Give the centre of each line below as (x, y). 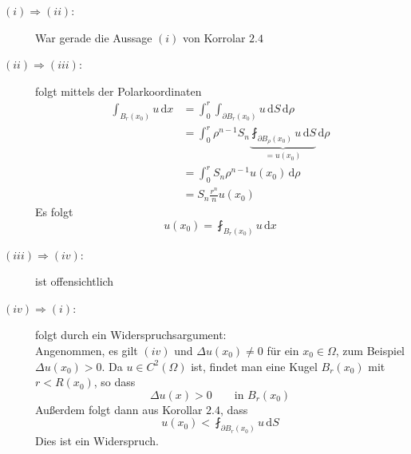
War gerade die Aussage (94, 37)
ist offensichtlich (75, 281)
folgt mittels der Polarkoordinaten (119, 91)
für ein (283, 351)
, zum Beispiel (370, 351)
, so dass (115, 382)
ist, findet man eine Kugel (254, 366)
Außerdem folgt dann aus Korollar (119, 409)
